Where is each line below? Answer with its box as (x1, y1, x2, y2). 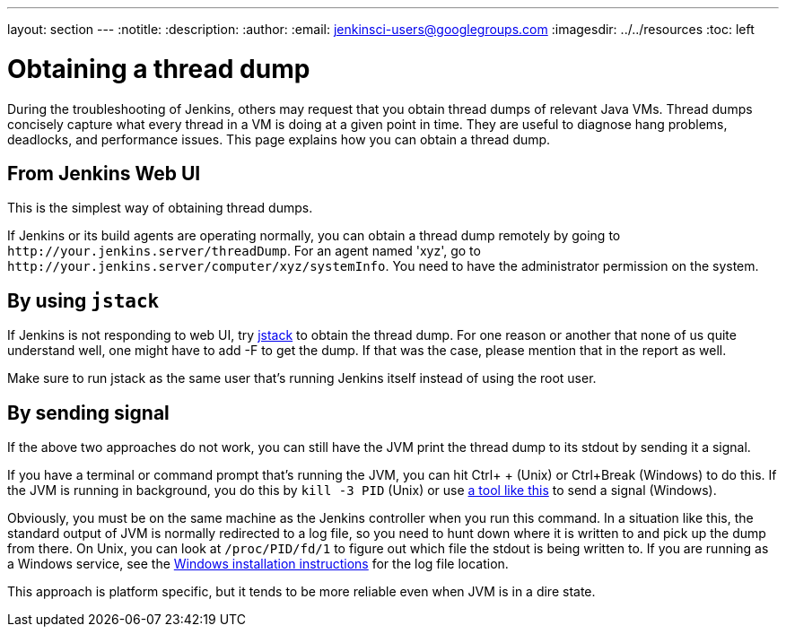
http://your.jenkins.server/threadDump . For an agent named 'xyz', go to (7, 243, 481, 259)
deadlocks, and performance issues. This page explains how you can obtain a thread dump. (7, 131, 551, 147)
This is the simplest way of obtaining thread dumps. (7, 200, 313, 216)
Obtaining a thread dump (7, 53, 310, 84)
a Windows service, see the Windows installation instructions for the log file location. (7, 556, 509, 572)
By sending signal (7, 401, 170, 424)
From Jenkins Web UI (7, 161, 201, 185)
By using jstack (7, 289, 160, 312)
